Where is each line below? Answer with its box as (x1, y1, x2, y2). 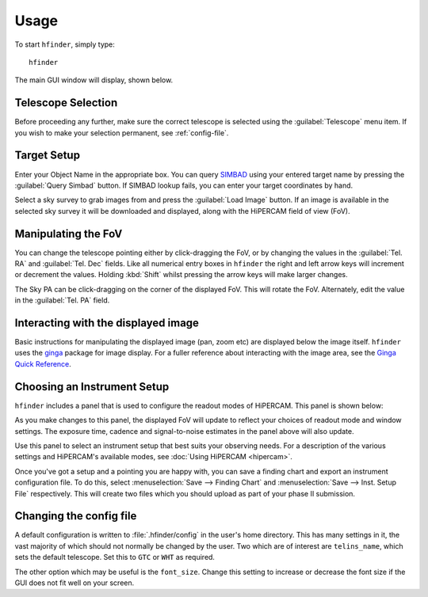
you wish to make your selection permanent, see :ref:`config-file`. (14, 127, 229, 138)
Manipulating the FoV (14, 226, 123, 241)
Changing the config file (14, 509, 137, 523)
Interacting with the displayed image (14, 316, 200, 329)
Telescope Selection (14, 96, 118, 110)
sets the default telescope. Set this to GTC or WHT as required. (14, 553, 216, 562)
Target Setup (14, 149, 81, 162)
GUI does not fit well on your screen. (14, 578, 135, 587)
